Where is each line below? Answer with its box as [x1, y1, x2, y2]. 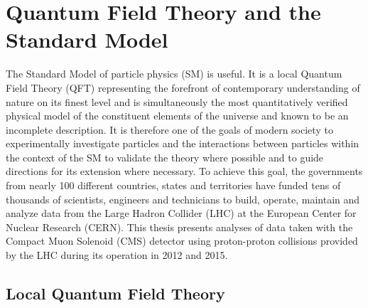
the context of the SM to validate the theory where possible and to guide [6, 149, 324, 164]
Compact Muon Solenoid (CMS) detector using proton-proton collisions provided [6, 233, 358, 248]
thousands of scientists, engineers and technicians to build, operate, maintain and [6, 191, 360, 206]
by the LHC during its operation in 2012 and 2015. [6, 248, 228, 262]
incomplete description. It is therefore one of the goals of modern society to [6, 122, 333, 137]
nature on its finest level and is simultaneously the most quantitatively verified [6, 94, 348, 109]
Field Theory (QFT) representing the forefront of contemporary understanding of [6, 80, 360, 95]
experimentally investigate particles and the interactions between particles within [6, 136, 359, 151]
